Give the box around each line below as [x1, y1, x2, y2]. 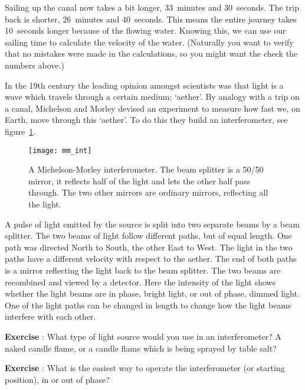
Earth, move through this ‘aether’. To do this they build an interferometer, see [5, 113, 288, 126]
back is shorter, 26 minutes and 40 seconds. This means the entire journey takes [5, 12, 297, 25]
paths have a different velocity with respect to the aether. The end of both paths [5, 252, 297, 265]
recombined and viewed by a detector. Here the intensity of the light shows [5, 275, 276, 288]
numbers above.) [5, 58, 64, 71]
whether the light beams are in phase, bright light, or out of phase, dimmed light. [5, 287, 300, 300]
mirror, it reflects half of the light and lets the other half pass [28, 174, 251, 187]
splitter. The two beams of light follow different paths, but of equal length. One [5, 229, 292, 242]
